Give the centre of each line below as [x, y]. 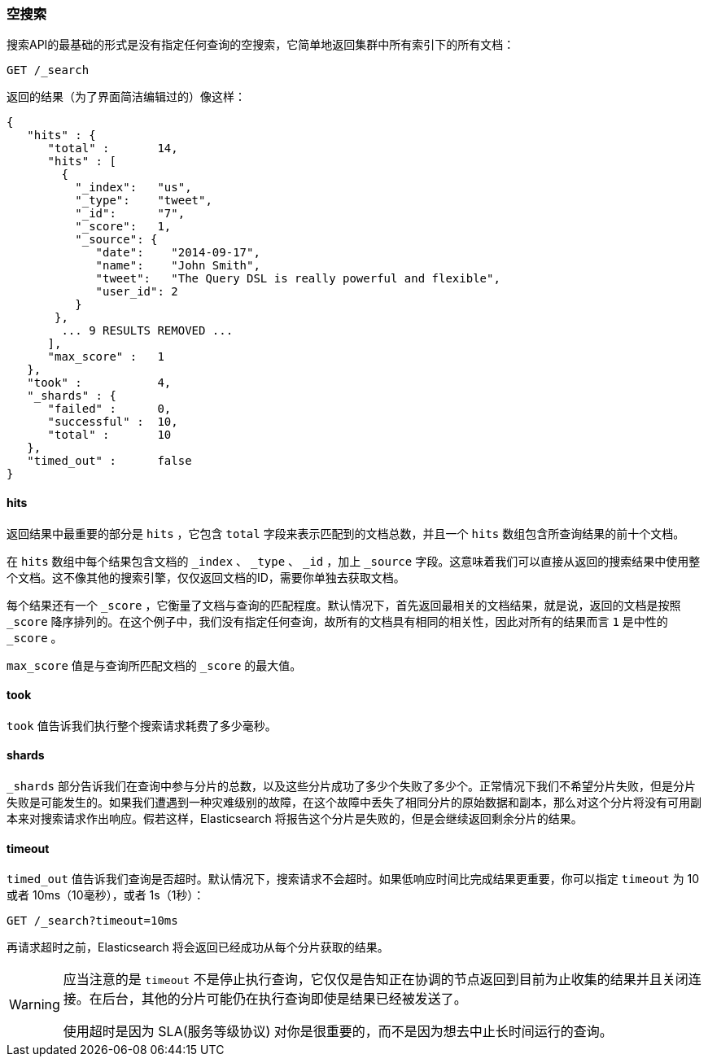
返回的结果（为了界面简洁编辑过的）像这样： [126, 97]
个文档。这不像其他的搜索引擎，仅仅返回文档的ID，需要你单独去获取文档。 [206, 577]
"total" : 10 [109, 435]
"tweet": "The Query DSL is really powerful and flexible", [298, 279]
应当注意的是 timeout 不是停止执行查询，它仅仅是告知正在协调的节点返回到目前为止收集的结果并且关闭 [376, 980]
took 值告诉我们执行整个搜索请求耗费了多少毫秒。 [142, 725]
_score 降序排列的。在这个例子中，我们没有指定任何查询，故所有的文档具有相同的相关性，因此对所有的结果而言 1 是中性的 [337, 621]
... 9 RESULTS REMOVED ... [147, 331]
